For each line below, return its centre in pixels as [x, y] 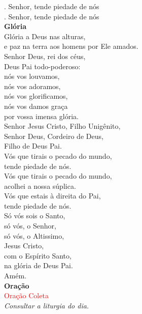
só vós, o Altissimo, [34, 235]
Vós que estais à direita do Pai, [52, 196]
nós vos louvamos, [32, 76]
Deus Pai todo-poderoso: [42, 66]
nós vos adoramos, [32, 86]
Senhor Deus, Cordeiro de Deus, [54, 136]
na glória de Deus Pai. [39, 265]
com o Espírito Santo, [38, 255]
